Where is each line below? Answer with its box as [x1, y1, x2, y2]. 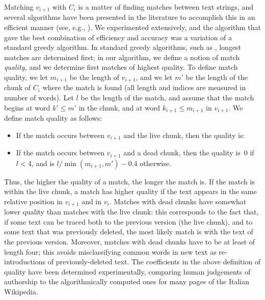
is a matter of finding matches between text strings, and [78, 2, 253, 12]
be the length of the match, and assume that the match [81, 92, 254, 103]
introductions [4, 256, 46, 267]
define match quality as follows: [4, 113, 102, 123]
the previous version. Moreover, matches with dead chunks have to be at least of [4, 236, 255, 247]
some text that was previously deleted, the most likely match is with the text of [4, 226, 253, 237]
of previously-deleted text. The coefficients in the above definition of [47, 256, 261, 267]
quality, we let [4, 72, 48, 83]
